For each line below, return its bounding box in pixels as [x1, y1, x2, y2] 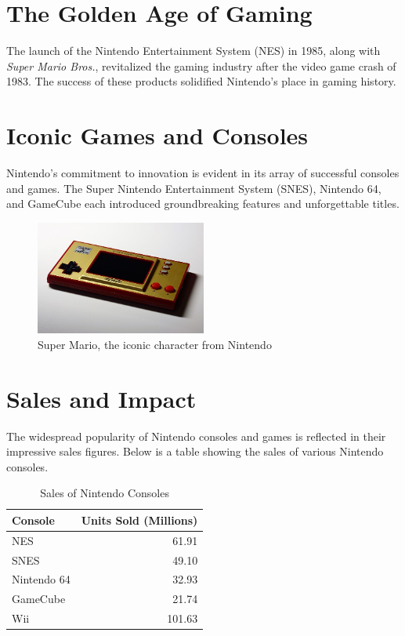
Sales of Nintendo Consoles [40, 485, 169, 501]
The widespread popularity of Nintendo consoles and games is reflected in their [6, 427, 386, 444]
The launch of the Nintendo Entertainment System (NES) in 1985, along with [6, 42, 381, 59]
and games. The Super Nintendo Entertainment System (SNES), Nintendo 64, [6, 180, 381, 196]
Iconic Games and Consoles [6, 119, 309, 151]
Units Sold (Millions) [81, 511, 198, 528]
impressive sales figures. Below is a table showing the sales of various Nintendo [6, 443, 384, 460]
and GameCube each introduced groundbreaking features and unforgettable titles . [6, 195, 400, 212]
